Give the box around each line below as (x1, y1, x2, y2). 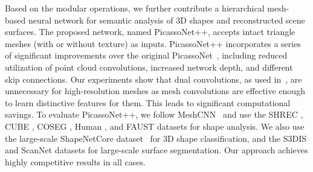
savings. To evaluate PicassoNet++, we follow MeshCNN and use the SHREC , (5, 108, 303, 121)
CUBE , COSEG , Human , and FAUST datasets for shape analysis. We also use (5, 119, 305, 132)
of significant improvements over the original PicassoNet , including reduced (5, 49, 288, 62)
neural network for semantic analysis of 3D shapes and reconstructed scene (28, 13, 305, 26)
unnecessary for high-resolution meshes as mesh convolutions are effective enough (5, 84, 305, 97)
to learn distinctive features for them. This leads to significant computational (5, 96, 291, 109)
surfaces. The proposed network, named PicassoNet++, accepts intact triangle (5, 25, 295, 38)
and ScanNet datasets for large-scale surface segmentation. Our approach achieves (5, 144, 308, 156)
